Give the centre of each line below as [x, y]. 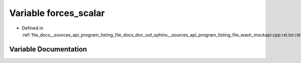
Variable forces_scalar [57, 13]
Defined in [33, 28]
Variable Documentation [48, 49]
